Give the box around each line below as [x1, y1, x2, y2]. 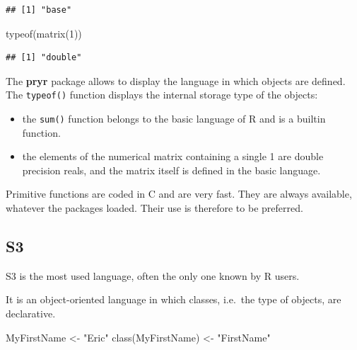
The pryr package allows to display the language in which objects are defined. [6, 73, 346, 88]
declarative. [6, 306, 56, 321]
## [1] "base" [6, 5, 72, 15]
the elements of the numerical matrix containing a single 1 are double [22, 149, 324, 164]
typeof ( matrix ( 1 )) [6, 26, 82, 40]
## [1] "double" [6, 52, 82, 63]
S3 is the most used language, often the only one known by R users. [6, 268, 300, 283]
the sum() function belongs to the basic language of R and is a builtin [22, 111, 326, 126]
